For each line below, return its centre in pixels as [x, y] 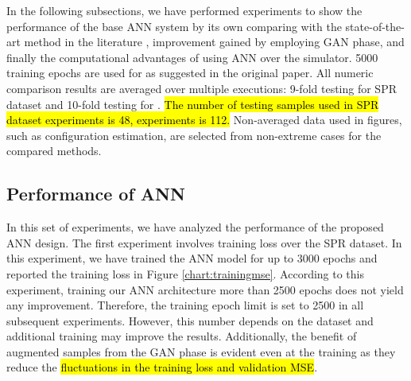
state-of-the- [375, 26]
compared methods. [54, 151]
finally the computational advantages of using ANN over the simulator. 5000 [192, 57]
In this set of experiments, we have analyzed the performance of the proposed [195, 227]
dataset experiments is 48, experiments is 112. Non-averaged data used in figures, [204, 120]
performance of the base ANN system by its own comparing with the [174, 26]
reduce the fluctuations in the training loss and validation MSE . [162, 367]
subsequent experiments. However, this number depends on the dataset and [190, 320]
